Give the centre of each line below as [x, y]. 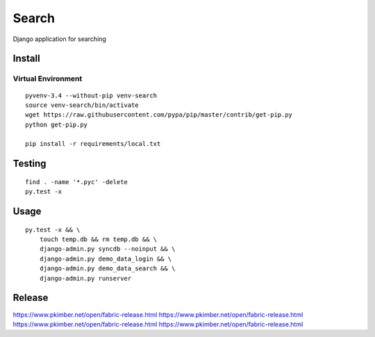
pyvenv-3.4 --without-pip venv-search [91, 95]
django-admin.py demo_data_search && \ [107, 269]
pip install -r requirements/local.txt [93, 144]
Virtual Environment [48, 79]
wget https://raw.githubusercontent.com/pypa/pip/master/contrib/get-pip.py [159, 115]
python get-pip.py [57, 124]
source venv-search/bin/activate [82, 105]
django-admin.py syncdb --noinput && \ [107, 249]
